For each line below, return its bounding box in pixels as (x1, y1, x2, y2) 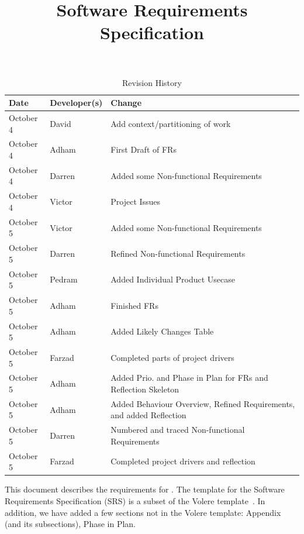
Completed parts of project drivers (110, 351, 234, 363)
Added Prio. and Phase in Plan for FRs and (110, 371, 268, 384)
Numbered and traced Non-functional (110, 423, 245, 436)
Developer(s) (50, 97, 103, 109)
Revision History (122, 76, 182, 88)
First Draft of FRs (110, 143, 177, 156)
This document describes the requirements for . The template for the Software (5, 483, 285, 495)
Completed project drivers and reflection (110, 455, 255, 467)
